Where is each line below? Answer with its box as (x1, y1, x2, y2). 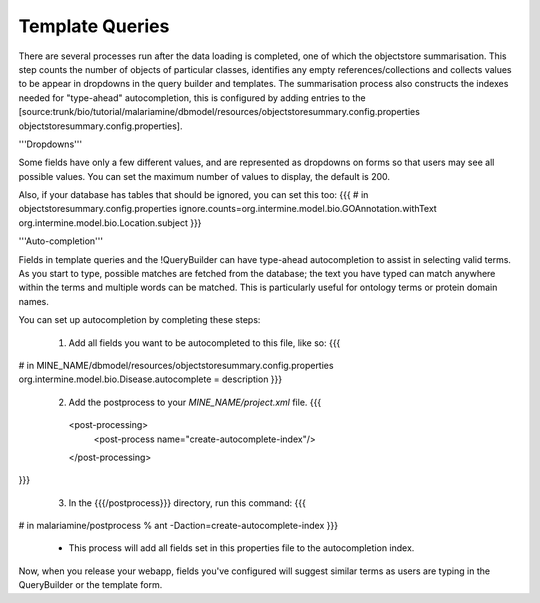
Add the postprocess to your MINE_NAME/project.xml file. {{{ (68, 396, 322, 408)
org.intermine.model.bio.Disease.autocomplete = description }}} (18, 373, 283, 385)
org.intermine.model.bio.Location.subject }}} (18, 216, 202, 229)
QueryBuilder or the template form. (18, 579, 163, 591)
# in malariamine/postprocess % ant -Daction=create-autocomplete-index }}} (18, 520, 339, 532)
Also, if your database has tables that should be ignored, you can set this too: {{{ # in (18, 189, 369, 201)
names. (18, 295, 49, 307)
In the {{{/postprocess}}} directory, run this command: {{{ (68, 496, 307, 509)
